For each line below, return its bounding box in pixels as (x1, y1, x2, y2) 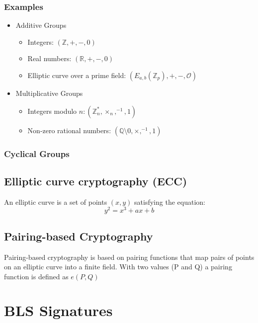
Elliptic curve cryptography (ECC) (4, 173, 187, 188)
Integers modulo (27, 105, 77, 116)
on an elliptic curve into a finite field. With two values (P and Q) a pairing (4, 261, 232, 272)
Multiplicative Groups (15, 88, 83, 98)
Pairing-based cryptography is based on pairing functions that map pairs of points (4, 251, 255, 262)
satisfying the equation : (134, 196, 205, 207)
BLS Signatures (4, 300, 113, 321)
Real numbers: (27, 53, 72, 64)
